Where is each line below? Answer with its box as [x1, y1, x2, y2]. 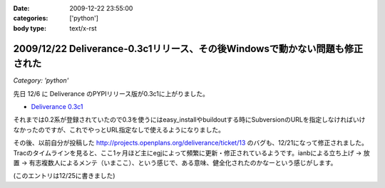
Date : [13, 4, 30, 12]
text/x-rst [69, 23, 97, 32]
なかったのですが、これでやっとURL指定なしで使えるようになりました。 [13, 125, 225, 134]
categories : [13, 14, 48, 23]
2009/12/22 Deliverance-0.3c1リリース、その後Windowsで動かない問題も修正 [13, 43, 364, 55]
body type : [13, 23, 46, 32]
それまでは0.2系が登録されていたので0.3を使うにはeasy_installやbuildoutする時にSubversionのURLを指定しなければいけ [13, 115, 366, 124]
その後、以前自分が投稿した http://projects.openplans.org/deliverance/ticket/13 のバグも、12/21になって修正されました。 [13, 139, 369, 147]
